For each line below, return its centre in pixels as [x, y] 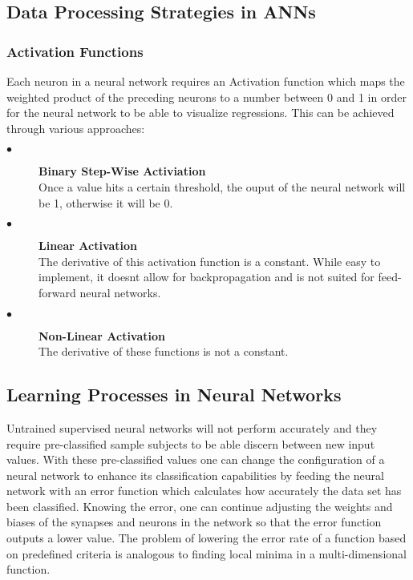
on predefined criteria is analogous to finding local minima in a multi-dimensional [206, 553]
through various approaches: [76, 128]
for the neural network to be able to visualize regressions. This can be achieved [200, 113]
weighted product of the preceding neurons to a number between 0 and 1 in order [206, 97]
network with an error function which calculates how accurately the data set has [204, 491]
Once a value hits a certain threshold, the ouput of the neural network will [222, 186]
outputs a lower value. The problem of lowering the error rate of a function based [206, 538]
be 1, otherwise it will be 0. [106, 202]
